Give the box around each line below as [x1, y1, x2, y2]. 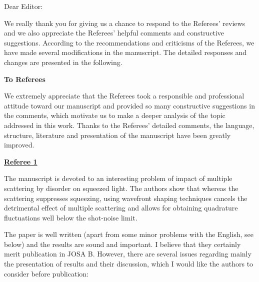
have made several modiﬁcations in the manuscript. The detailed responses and [4, 47, 247, 57]
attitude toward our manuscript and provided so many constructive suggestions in [4, 100, 255, 110]
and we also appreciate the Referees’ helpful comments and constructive [4, 27, 224, 38]
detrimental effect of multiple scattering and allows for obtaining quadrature [4, 202, 238, 213]
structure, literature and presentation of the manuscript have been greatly [4, 129, 231, 140]
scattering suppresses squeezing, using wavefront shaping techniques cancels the [4, 192, 247, 203]
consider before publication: [4, 268, 88, 278]
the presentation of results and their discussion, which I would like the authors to [4, 258, 253, 269]
